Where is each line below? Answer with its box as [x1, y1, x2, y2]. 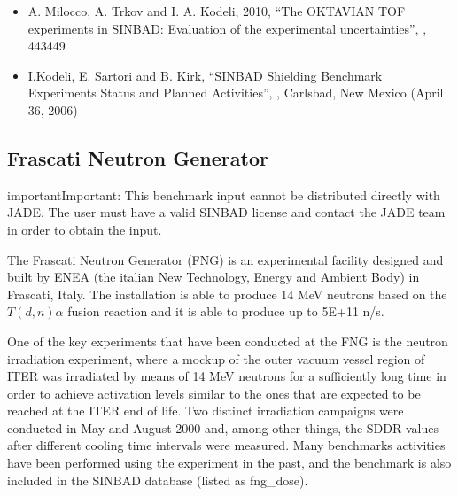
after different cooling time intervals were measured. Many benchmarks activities [7, 436, 446, 454]
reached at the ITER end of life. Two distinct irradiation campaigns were [7, 401, 404, 420]
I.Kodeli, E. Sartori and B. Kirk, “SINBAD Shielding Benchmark [27, 66, 383, 84]
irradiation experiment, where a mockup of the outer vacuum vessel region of [7, 349, 425, 368]
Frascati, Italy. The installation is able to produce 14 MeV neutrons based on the [7, 284, 447, 303]
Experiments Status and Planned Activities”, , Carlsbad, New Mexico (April [27, 83, 444, 102]
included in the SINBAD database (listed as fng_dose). [7, 470, 308, 489]
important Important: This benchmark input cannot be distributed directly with [7, 185, 440, 204]
